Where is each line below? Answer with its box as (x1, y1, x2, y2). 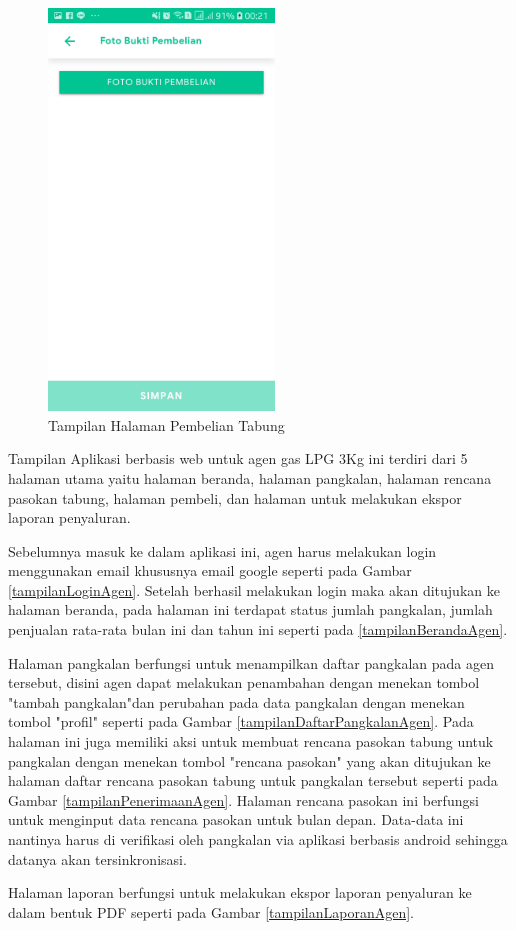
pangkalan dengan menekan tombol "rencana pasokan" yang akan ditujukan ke (8, 750, 491, 771)
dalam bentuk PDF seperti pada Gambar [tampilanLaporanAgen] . (8, 901, 414, 922)
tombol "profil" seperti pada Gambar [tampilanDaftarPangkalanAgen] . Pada (8, 711, 474, 732)
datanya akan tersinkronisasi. (8, 848, 187, 869)
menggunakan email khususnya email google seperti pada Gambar (8, 560, 412, 581)
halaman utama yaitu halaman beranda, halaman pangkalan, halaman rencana (8, 467, 492, 488)
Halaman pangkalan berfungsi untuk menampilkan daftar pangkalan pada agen (8, 652, 494, 673)
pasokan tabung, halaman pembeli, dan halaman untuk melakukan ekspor (8, 487, 462, 508)
